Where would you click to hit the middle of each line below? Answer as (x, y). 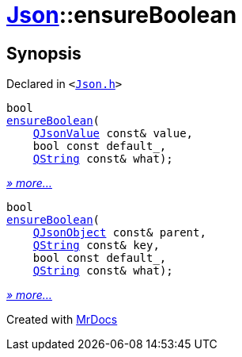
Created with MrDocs (62, 320)
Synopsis (44, 53)
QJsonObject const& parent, (119, 233)
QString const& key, (96, 246)
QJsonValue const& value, (113, 134)
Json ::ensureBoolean (122, 15)
